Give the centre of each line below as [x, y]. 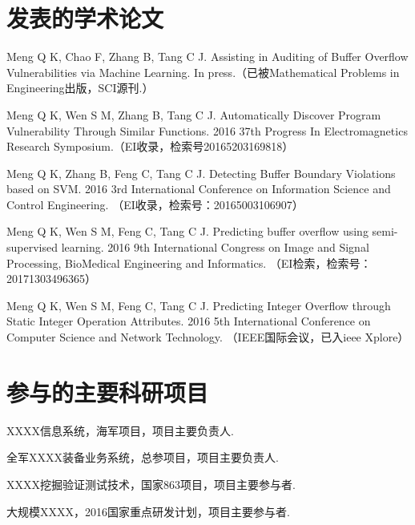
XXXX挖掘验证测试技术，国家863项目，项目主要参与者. [151, 484]
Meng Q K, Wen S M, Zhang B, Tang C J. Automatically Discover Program [194, 114]
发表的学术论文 [85, 18]
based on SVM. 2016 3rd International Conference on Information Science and [199, 189]
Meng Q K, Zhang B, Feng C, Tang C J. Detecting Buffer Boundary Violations [201, 173]
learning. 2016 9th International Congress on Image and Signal [215, 247]
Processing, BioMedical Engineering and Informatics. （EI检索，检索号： [189, 262]
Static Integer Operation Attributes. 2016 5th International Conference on [189, 321]
